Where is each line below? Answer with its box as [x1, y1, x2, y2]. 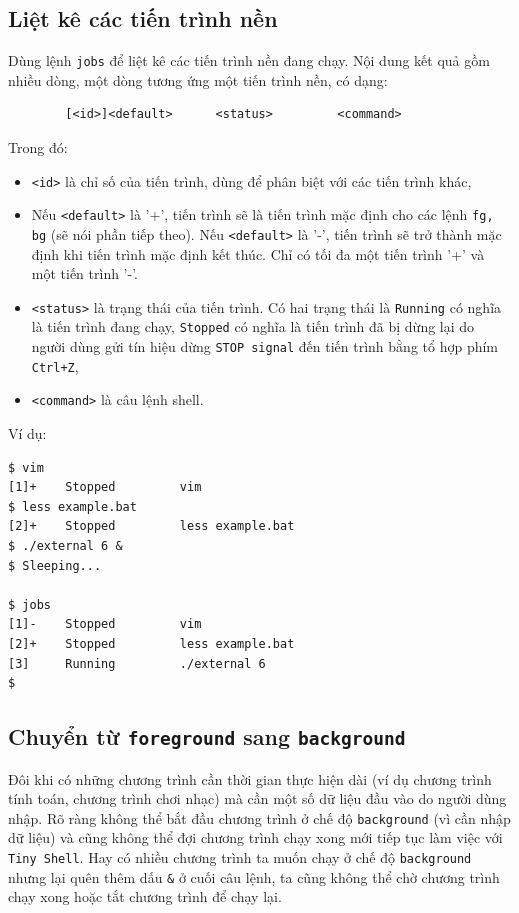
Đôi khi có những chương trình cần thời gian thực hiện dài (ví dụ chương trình [8, 768, 492, 789]
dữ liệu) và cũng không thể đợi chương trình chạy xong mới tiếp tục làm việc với [8, 827, 503, 848]
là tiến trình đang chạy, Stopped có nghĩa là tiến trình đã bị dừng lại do [31, 316, 475, 337]
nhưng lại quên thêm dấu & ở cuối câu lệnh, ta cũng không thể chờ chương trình [8, 866, 500, 887]
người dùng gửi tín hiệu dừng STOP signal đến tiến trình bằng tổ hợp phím [31, 336, 499, 357]
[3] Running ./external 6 [8, 656, 266, 671]
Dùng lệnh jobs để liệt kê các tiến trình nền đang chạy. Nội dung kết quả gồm [8, 50, 490, 71]
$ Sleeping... [8, 558, 102, 573]
